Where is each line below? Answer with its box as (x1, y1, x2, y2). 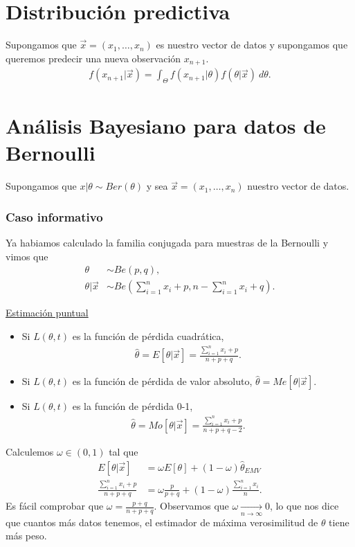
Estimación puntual (6, 305, 89, 320)
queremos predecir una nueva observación (6, 51, 181, 65)
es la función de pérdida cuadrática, (72, 328, 224, 343)
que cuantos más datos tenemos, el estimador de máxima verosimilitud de (6, 514, 318, 529)
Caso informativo (6, 208, 103, 225)
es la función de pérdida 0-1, (72, 399, 193, 413)
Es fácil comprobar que (6, 499, 104, 513)
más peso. (6, 528, 47, 543)
